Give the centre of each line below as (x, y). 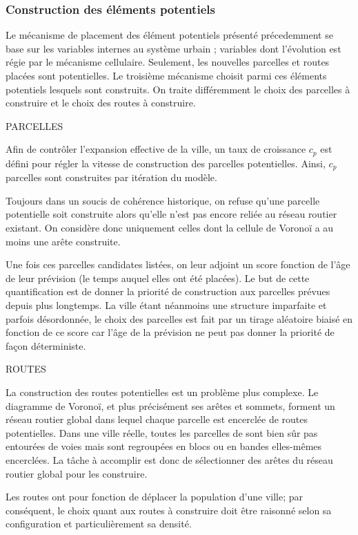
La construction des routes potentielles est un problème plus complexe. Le (162, 392)
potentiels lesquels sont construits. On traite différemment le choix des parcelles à (178, 89)
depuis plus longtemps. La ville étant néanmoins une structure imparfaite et (166, 305)
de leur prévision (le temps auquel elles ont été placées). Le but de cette (158, 278)
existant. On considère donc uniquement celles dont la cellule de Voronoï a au (170, 228)
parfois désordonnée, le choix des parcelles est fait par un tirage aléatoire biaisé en (179, 318)
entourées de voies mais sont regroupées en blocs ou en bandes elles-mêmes (164, 446)
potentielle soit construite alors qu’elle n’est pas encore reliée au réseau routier (171, 214)
